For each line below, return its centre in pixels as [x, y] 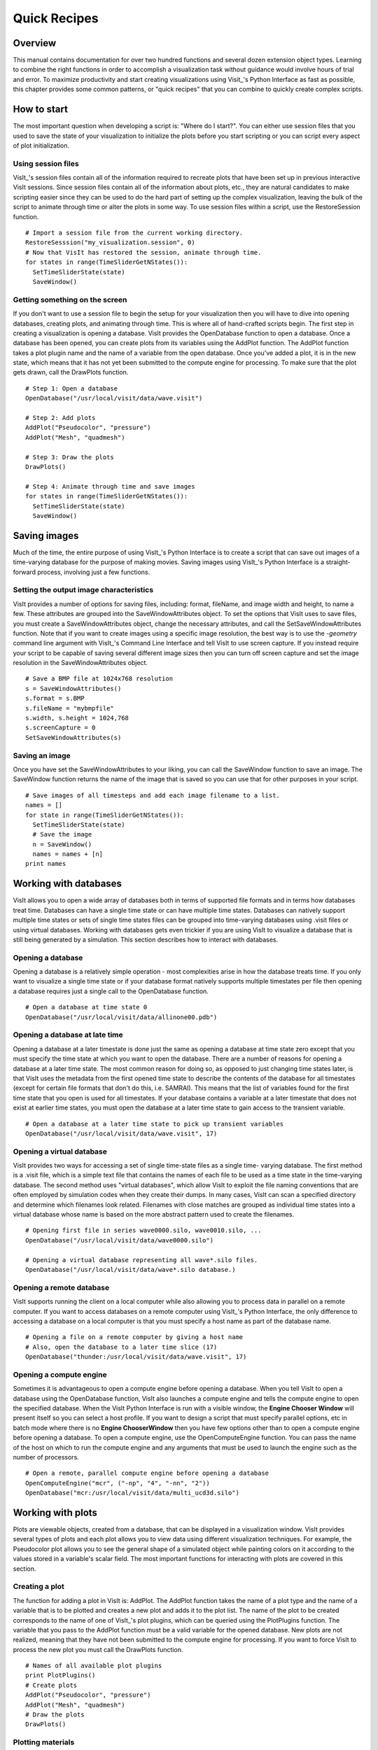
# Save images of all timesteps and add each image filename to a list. [153, 795]
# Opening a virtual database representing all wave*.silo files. [142, 1260]
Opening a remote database [61, 1287]
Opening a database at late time [68, 1035]
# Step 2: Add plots [61, 418]
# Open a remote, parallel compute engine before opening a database [147, 1473]
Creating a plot [38, 1587]
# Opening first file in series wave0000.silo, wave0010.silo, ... [143, 1231]
